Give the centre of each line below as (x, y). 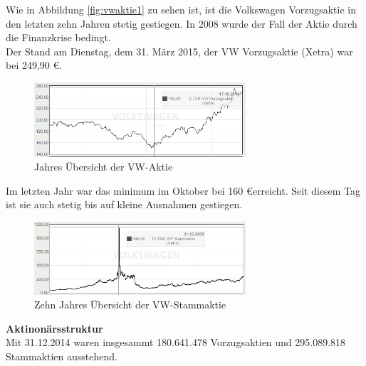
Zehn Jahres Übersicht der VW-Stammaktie (130, 305)
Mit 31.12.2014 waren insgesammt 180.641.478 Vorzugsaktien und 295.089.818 (176, 342)
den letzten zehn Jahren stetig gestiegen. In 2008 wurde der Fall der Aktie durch (182, 23)
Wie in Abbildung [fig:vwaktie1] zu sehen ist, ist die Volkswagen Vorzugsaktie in (181, 9)
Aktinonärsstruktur (54, 328)
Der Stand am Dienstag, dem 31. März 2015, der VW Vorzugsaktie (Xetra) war (179, 51)
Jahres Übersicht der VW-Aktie (104, 167)
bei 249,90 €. (34, 65)
